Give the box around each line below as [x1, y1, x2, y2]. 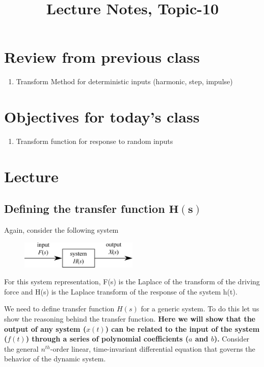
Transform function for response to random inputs [16, 136, 173, 146]
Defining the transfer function [4, 201, 165, 216]
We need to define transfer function [4, 303, 115, 314]
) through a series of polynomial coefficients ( [25, 333, 189, 344]
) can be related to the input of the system [105, 323, 260, 334]
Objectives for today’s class [4, 106, 200, 127]
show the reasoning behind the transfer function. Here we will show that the [4, 313, 255, 324]
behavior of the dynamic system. [4, 353, 106, 364]
